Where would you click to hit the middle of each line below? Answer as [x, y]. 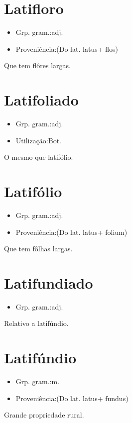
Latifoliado [41, 100]
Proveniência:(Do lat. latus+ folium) [71, 232]
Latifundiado [49, 282]
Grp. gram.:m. [38, 381]
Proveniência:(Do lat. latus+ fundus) [72, 398]
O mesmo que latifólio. [39, 157]
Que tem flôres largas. [37, 65]
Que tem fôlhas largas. [38, 249]
